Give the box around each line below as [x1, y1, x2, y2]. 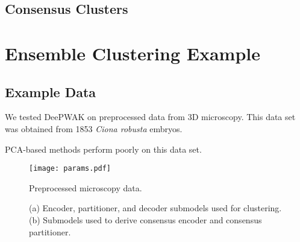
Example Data [5, 82, 96, 101]
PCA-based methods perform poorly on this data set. [5, 142, 202, 155]
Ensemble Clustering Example [5, 40, 260, 65]
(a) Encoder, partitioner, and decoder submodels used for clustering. [29, 202, 282, 214]
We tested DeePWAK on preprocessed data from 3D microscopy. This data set [5, 110, 296, 123]
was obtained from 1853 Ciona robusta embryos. [5, 122, 183, 135]
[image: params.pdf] [29, 164, 111, 173]
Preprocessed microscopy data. [29, 181, 142, 194]
